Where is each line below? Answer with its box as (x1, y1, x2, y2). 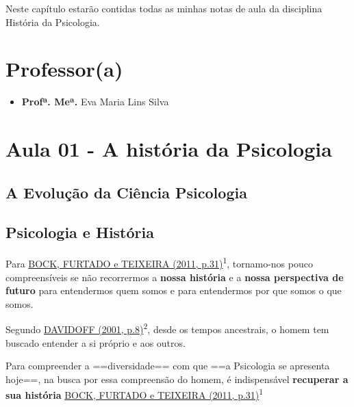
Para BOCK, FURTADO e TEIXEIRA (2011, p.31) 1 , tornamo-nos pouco (5, 254, 313, 270)
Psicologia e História (5, 222, 154, 243)
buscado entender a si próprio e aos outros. (5, 335, 186, 350)
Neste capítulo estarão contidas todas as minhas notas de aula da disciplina (5, 1, 323, 15)
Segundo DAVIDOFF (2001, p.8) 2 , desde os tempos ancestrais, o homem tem (5, 320, 329, 336)
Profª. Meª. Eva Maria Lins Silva (21, 94, 169, 109)
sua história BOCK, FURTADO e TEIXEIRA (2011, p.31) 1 (5, 386, 264, 402)
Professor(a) (5, 55, 123, 83)
